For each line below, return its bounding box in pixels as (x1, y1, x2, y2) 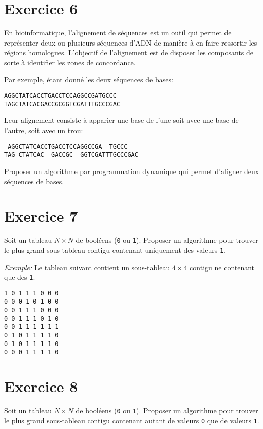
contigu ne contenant (190, 262, 255, 272)
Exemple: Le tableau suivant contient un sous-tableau (4, 262, 170, 272)
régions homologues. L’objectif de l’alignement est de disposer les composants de (4, 47, 254, 58)
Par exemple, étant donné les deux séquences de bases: (4, 74, 173, 84)
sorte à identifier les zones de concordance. (4, 57, 136, 67)
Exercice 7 (4, 205, 78, 226)
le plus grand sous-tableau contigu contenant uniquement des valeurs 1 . (4, 244, 226, 255)
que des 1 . (4, 272, 35, 282)
